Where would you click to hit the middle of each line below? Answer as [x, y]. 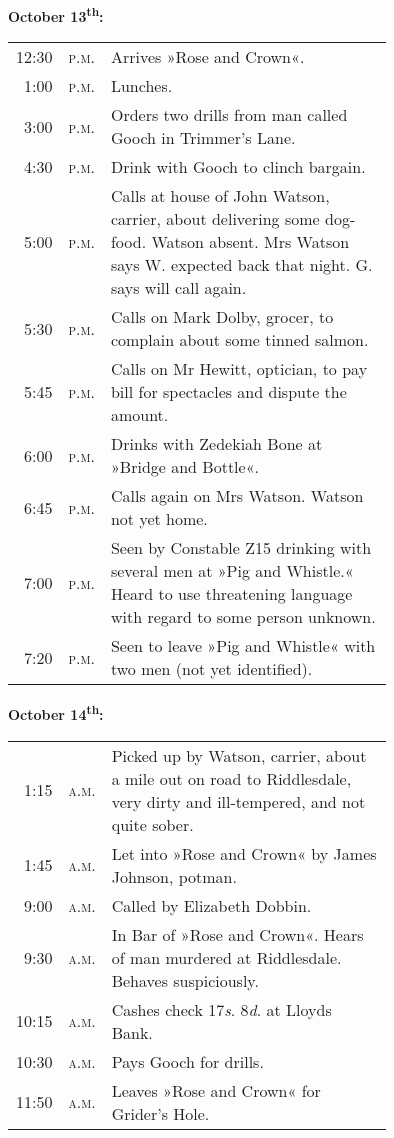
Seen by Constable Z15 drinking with [241, 548]
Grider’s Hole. [160, 1113]
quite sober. [152, 824]
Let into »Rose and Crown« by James [244, 853]
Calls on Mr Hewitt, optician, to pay [239, 369]
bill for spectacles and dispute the [228, 392]
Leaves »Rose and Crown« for [216, 1090]
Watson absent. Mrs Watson [250, 242]
